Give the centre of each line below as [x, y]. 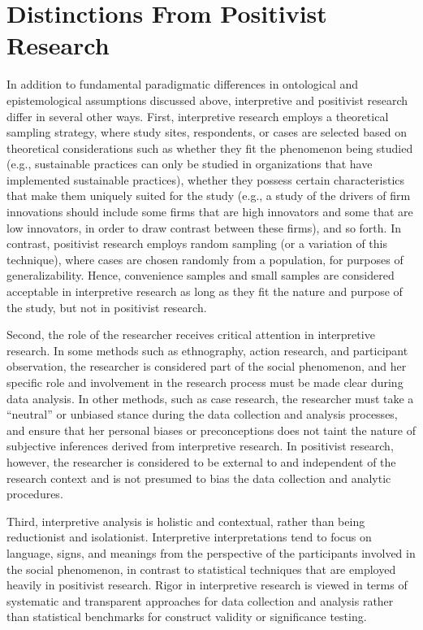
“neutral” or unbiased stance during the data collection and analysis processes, [202, 414]
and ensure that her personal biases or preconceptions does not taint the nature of [211, 430]
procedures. [35, 494]
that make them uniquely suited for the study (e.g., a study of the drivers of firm [209, 196]
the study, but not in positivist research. [107, 307]
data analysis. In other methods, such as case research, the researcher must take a [210, 398]
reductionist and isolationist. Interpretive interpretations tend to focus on [189, 537]
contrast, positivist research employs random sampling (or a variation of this [197, 243]
